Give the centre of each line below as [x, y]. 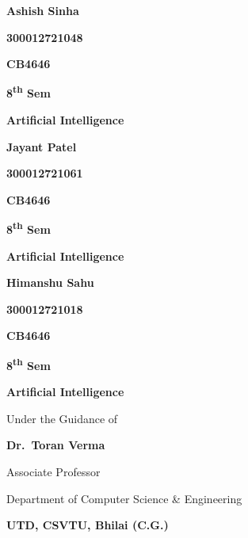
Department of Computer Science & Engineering [124, 498]
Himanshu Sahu [50, 282]
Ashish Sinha [43, 10]
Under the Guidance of [62, 418]
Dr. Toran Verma [56, 445]
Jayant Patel [42, 146]
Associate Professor [53, 472]
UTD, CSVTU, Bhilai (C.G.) [88, 525]
